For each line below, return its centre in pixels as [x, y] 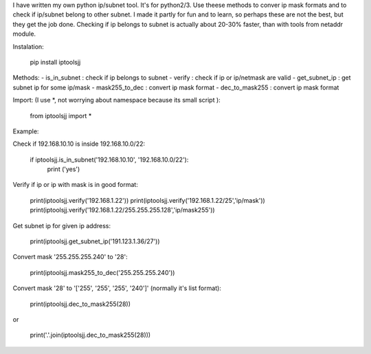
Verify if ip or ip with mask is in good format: [76, 185]
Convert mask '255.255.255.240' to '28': [70, 257]
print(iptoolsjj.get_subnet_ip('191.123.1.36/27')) [95, 241]
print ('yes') [64, 169]
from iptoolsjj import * [61, 115]
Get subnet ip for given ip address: [62, 225]
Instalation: [28, 46]
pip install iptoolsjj [55, 62]
